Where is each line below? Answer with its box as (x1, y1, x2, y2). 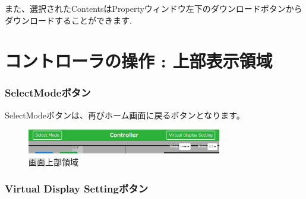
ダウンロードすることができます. (5, 14, 132, 26)
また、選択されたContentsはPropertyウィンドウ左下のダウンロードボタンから (5, 2, 302, 14)
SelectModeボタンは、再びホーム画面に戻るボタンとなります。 (5, 108, 245, 121)
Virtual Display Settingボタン (5, 181, 149, 195)
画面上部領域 (29, 156, 78, 168)
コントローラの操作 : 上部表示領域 (5, 49, 273, 73)
